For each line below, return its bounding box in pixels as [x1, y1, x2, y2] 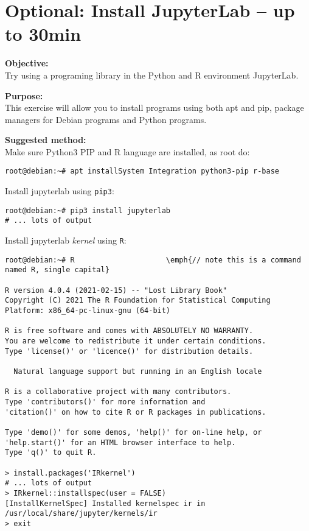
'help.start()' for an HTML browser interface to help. [5, 438, 236, 447]
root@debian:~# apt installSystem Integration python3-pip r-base [5, 167, 280, 176]
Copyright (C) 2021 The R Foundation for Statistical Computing [5, 296, 271, 305]
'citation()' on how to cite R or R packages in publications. [5, 407, 266, 417]
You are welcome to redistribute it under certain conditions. [5, 337, 266, 345]
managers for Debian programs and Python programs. [5, 113, 207, 125]
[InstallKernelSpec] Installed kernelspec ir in [5, 499, 206, 508]
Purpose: [5, 89, 43, 102]
